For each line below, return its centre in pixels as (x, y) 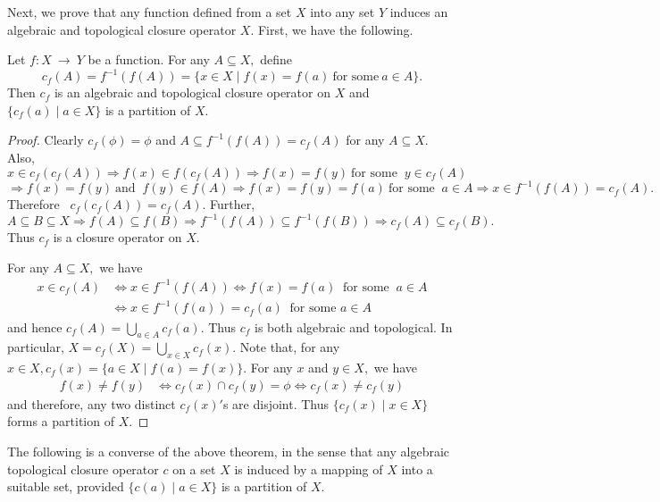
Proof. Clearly (46, 140)
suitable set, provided (66, 486)
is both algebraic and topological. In (354, 326)
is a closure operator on (117, 237)
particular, (36, 347)
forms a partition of (61, 421)
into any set (343, 12)
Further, (233, 204)
